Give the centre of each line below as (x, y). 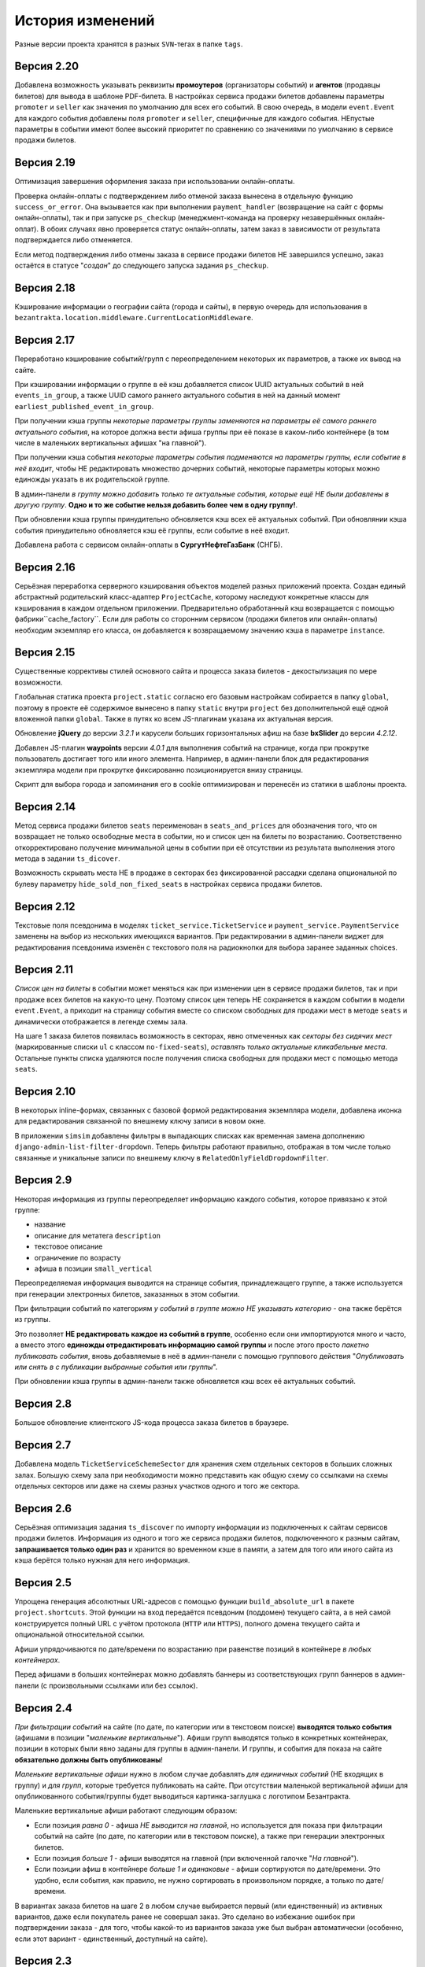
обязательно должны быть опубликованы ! (89, 1759)
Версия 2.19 (45, 162)
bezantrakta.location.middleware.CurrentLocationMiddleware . (134, 318)
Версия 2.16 (45, 567)
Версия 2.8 (43, 1404)
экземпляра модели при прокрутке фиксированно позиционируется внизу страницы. (159, 769)
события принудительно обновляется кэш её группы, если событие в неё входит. (152, 530)
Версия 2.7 (43, 1445)
